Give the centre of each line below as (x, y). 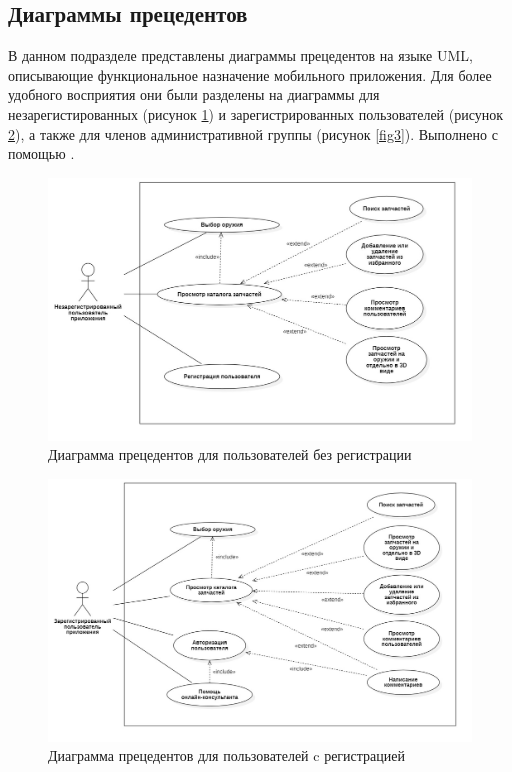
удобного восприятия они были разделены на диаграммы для (194, 94)
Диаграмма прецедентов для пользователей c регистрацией (227, 755)
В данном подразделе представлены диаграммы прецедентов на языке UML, (240, 55)
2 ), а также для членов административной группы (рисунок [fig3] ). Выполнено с (253, 133)
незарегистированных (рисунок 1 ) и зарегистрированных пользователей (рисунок (256, 113)
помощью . (41, 153)
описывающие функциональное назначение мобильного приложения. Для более (250, 74)
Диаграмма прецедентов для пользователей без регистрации (230, 454)
